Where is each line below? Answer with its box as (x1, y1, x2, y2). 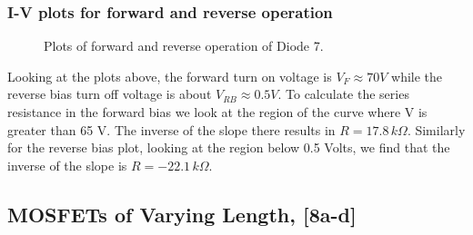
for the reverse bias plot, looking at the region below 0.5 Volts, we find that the (7, 138, 450, 157)
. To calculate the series (277, 84, 409, 103)
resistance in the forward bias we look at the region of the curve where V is (7, 103, 428, 121)
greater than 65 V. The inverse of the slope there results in (7, 120, 336, 139)
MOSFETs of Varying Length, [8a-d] (7, 200, 357, 228)
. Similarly (407, 120, 466, 139)
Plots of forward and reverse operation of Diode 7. (44, 36, 324, 55)
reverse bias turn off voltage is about (7, 84, 212, 103)
